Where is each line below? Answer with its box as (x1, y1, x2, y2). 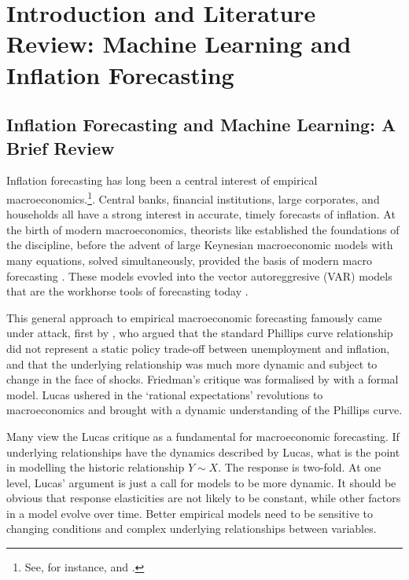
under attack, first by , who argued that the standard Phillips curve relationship (6, 325, 393, 341)
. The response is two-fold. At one (218, 459, 381, 475)
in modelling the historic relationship (6, 459, 185, 475)
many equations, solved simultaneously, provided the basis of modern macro (6, 251, 372, 268)
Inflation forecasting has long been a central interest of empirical (6, 172, 318, 189)
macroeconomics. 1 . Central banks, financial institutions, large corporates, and (6, 188, 380, 207)
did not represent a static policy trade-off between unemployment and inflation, (6, 340, 390, 356)
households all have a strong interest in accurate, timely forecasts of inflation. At (6, 206, 396, 222)
